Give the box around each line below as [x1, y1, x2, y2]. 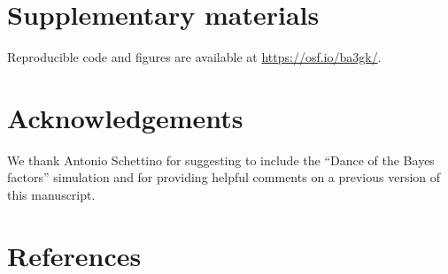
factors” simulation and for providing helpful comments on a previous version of [7, 168, 441, 186]
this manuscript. [7, 186, 96, 204]
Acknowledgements [7, 99, 243, 135]
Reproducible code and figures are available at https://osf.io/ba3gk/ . [7, 48, 382, 66]
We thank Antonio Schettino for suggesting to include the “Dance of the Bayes [7, 150, 435, 169]
